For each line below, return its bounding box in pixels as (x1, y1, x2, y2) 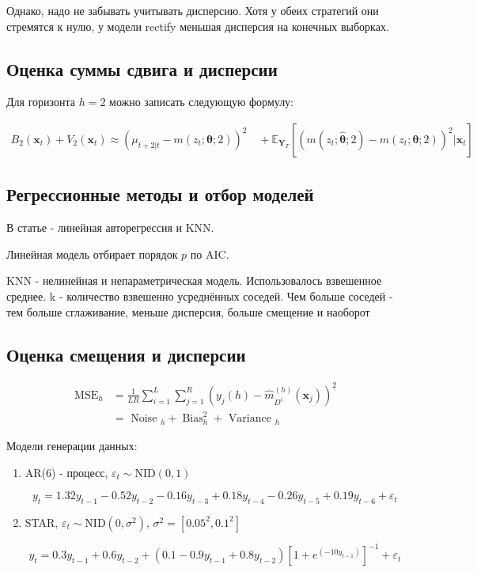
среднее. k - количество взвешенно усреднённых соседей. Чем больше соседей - (6, 288, 393, 304)
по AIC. (190, 245, 229, 262)
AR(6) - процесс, (25, 464, 108, 480)
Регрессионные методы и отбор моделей (6, 182, 314, 206)
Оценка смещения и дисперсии (6, 342, 246, 366)
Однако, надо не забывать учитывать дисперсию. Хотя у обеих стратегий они (6, 2, 379, 18)
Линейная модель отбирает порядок (6, 245, 178, 262)
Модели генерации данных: (6, 437, 138, 453)
